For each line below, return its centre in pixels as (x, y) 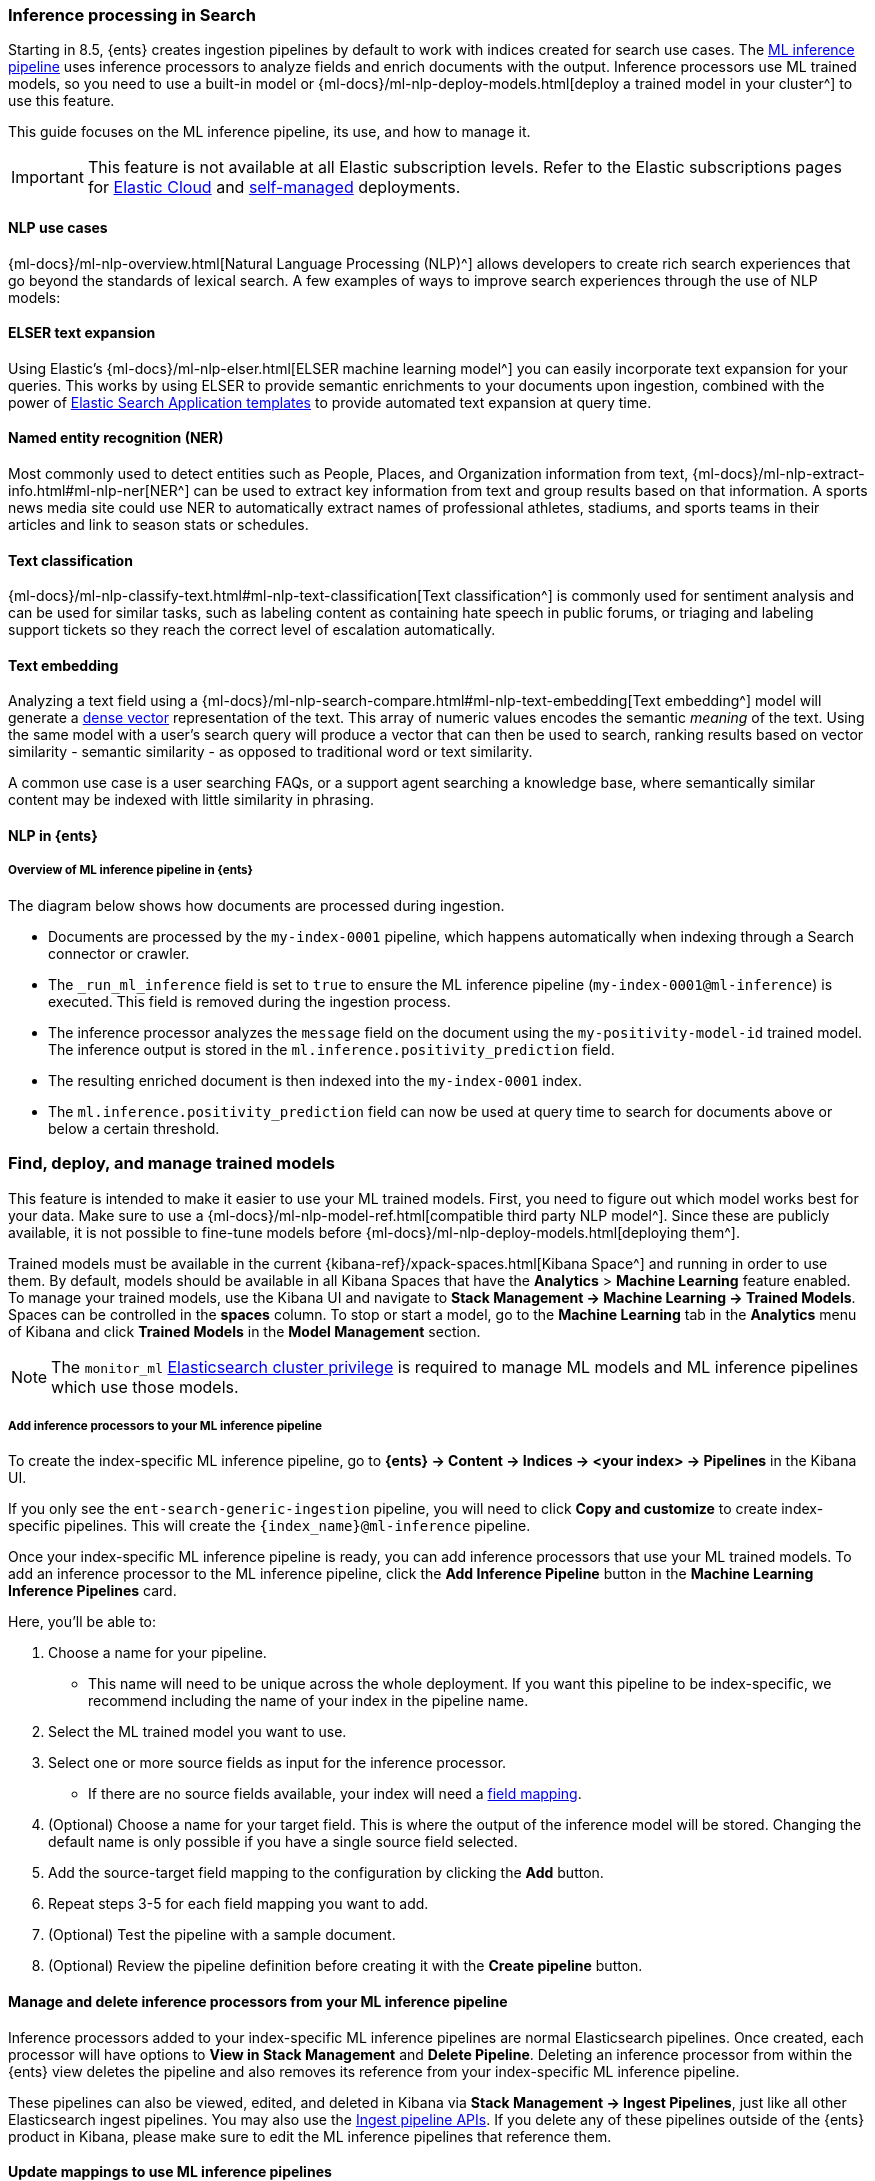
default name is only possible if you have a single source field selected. (283, 1842)
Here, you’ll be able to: (82, 1622)
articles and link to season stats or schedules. (158, 525)
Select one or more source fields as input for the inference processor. (277, 1763)
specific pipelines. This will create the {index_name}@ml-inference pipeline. (269, 1526)
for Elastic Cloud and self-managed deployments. (274, 187)
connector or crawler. (119, 953)
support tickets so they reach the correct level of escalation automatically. (252, 630)
